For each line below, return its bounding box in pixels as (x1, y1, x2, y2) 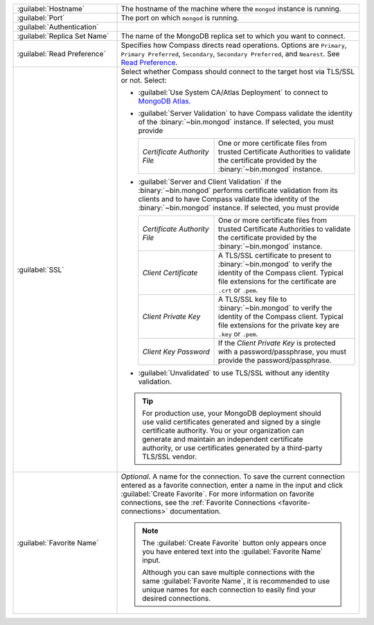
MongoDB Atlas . (138, 96, 191, 105)
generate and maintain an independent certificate (142, 434, 304, 444)
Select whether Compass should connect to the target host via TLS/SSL (121, 67, 355, 76)
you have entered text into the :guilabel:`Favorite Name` (142, 547, 323, 556)
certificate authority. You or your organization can (142, 426, 305, 435)
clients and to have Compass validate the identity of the (138, 194, 320, 204)
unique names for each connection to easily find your (142, 585, 317, 594)
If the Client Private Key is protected (218, 339, 336, 348)
